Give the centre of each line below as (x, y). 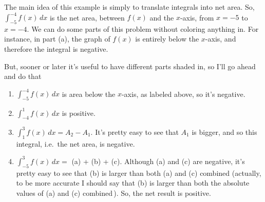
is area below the (89, 94)
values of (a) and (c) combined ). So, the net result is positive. (113, 193)
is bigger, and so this (224, 132)
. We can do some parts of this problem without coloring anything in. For (143, 28)
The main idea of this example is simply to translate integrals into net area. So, (129, 7)
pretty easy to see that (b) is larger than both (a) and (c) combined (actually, (139, 173)
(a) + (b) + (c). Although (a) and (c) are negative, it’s (158, 161)
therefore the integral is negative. (56, 49)
